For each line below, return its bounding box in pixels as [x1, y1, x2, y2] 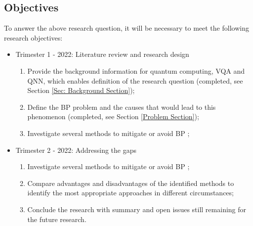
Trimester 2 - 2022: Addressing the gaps [15, 144, 137, 155]
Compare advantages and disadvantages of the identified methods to [27, 178, 234, 188]
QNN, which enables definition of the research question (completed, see [27, 75, 243, 86]
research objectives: [4, 32, 63, 43]
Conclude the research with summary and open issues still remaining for [27, 204, 247, 214]
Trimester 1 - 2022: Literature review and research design [15, 49, 189, 59]
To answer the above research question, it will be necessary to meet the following [4, 23, 249, 33]
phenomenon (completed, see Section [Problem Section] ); [27, 111, 199, 122]
